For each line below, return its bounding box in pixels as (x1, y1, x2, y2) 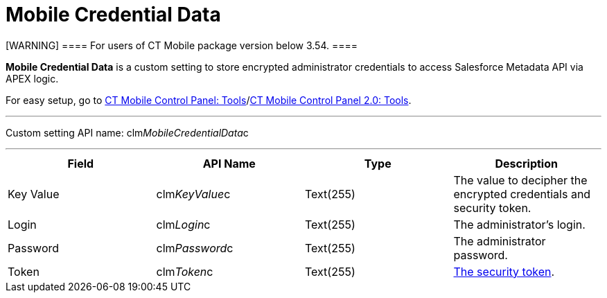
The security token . (453, 264, 555, 279)
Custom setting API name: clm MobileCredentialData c (6, 126, 249, 139)
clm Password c (156, 240, 234, 255)
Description (495, 156, 558, 170)
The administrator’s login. (453, 217, 586, 231)
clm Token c (156, 264, 213, 279)
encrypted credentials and (453, 186, 591, 201)
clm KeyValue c (156, 186, 231, 201)
